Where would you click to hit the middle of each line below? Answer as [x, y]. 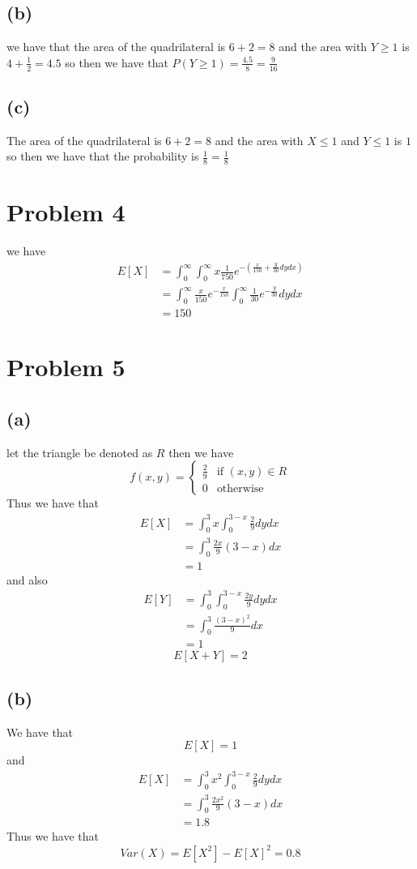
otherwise [240, 488]
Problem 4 [66, 212]
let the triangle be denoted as [80, 452]
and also [27, 579]
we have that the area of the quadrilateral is [116, 47]
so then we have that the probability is [103, 156]
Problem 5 [66, 367]
